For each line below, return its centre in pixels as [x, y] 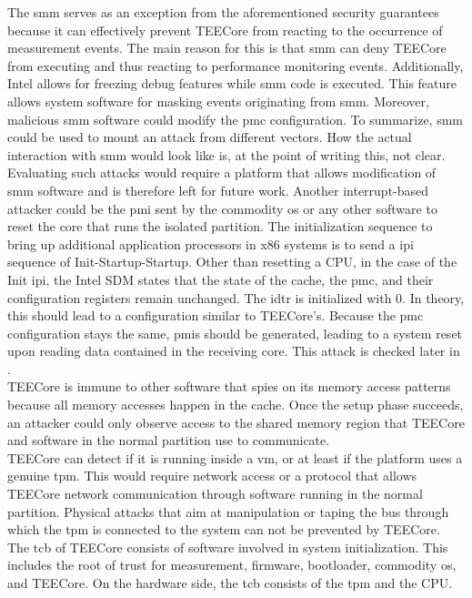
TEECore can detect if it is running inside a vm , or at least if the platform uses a [235, 457]
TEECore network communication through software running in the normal [215, 494]
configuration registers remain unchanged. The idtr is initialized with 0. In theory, [236, 297]
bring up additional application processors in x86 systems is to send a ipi [211, 243]
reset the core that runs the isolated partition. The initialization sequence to [220, 226]
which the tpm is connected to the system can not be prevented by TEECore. [224, 529]
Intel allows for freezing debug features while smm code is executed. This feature [232, 83]
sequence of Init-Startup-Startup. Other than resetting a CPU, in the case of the [232, 262]
